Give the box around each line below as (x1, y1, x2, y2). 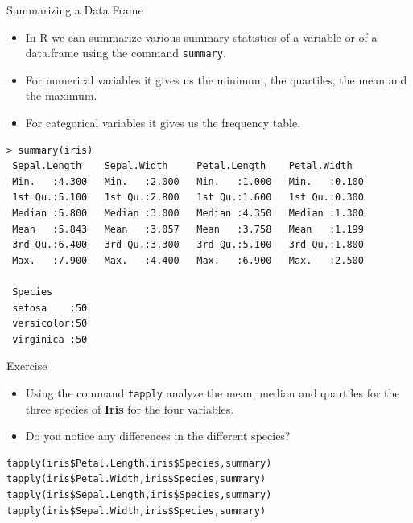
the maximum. (25, 87, 97, 104)
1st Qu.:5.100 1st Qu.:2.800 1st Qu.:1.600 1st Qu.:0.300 (12, 191, 364, 204)
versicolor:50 (12, 318, 88, 330)
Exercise (6, 357, 47, 374)
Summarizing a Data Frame (6, 2, 143, 18)
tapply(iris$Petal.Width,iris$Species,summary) (6, 473, 266, 485)
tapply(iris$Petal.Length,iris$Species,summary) (6, 457, 272, 469)
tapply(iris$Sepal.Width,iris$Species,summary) (6, 504, 266, 517)
